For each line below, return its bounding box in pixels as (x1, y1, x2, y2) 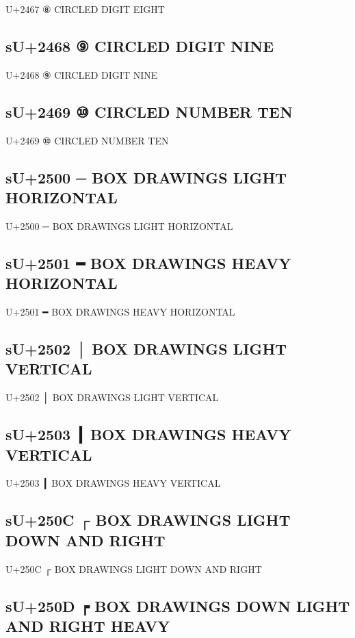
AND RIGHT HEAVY (5, 615, 170, 636)
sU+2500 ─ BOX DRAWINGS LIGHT (5, 166, 287, 188)
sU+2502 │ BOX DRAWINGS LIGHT (5, 337, 287, 359)
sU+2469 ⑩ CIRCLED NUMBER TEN (5, 101, 293, 122)
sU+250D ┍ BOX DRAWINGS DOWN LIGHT (5, 595, 350, 616)
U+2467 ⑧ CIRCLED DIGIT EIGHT (5, 2, 165, 16)
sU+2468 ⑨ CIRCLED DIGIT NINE (5, 35, 274, 56)
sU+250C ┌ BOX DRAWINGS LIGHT (5, 509, 291, 531)
